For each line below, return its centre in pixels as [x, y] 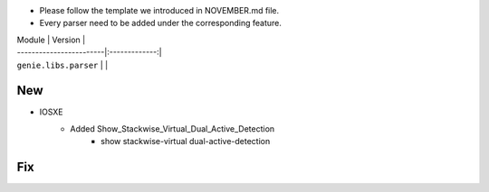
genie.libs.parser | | [62, 65]
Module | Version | [51, 40]
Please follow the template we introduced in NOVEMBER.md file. [159, 10]
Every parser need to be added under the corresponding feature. [161, 23]
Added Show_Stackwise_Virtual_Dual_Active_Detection [173, 128]
